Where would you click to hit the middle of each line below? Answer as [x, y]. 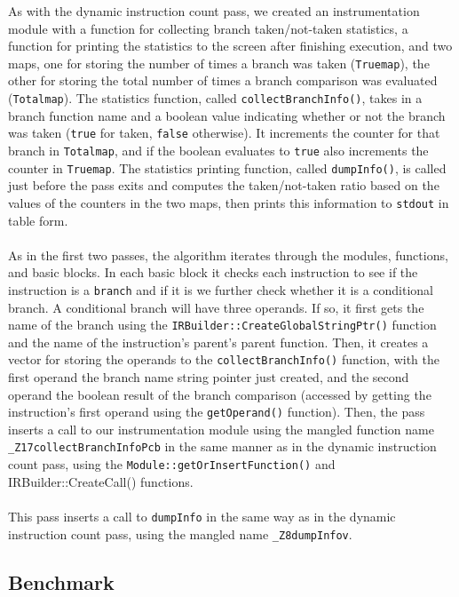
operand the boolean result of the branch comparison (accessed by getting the [220, 394]
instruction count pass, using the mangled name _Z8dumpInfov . [180, 533]
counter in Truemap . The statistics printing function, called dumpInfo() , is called [227, 167]
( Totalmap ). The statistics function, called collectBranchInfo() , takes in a [215, 98]
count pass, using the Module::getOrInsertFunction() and [172, 464]
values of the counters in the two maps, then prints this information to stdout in [229, 202]
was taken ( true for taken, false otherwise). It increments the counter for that [224, 133]
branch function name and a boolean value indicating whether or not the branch [227, 115]
